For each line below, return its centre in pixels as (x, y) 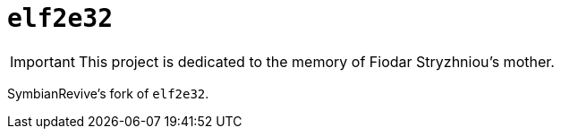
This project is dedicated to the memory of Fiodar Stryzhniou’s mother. (316, 61)
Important (42, 61)
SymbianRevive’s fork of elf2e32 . (108, 93)
